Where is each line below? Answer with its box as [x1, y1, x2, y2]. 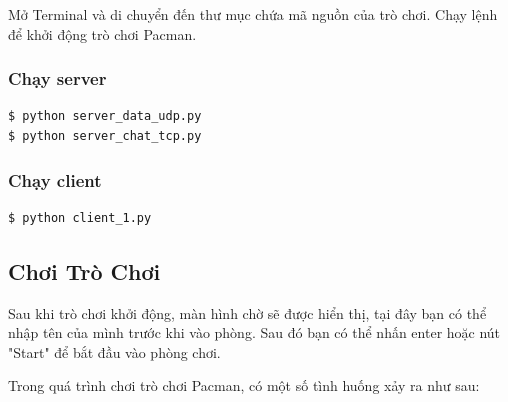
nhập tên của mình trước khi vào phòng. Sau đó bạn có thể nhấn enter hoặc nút [8, 322, 501, 343]
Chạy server [8, 66, 107, 91]
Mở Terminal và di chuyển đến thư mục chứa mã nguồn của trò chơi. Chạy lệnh [8, 4, 498, 24]
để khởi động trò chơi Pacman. [8, 23, 197, 44]
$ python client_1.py [8, 210, 152, 225]
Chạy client [8, 167, 102, 192]
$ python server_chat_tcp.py [8, 129, 202, 143]
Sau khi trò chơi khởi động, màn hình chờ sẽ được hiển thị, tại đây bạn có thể [8, 302, 487, 323]
